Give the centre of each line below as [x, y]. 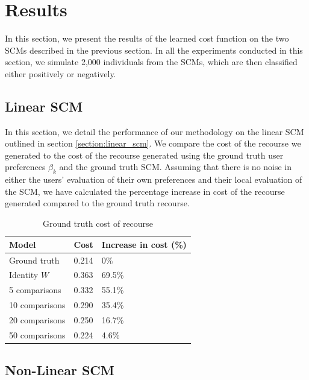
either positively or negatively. [61, 73]
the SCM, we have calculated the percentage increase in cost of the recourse [145, 191]
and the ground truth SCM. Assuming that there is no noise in [176, 167]
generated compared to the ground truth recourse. [97, 203]
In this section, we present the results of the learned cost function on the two [147, 38]
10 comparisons [37, 305]
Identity [24, 275]
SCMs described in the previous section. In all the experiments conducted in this [154, 50]
